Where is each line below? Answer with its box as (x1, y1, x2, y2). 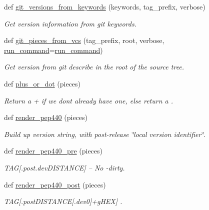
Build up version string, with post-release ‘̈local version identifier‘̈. (4, 128, 205, 139)
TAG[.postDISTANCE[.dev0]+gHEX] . (4, 196, 122, 206)
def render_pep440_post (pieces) (4, 179, 106, 189)
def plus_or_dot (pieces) (4, 78, 81, 88)
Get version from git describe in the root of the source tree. (4, 61, 184, 72)
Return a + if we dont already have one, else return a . (4, 95, 173, 105)
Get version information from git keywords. (4, 18, 136, 28)
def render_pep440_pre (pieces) (4, 145, 102, 156)
